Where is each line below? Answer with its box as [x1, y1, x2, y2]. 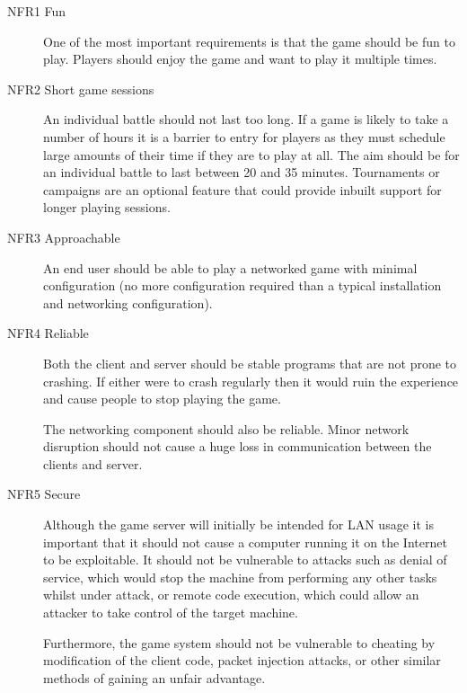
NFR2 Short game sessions [7, 79, 154, 98]
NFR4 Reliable [7, 324, 89, 342]
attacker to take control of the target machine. [43, 603, 298, 622]
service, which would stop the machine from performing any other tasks [43, 567, 437, 586]
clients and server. [43, 454, 143, 473]
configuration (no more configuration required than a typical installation [43, 276, 442, 295]
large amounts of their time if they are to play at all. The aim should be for [43, 145, 460, 164]
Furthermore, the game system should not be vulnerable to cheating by [43, 633, 436, 652]
